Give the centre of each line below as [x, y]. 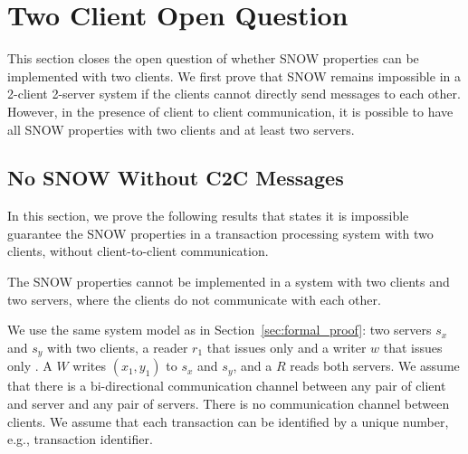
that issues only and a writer [287, 347]
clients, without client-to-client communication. [138, 251]
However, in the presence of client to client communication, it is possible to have [230, 111]
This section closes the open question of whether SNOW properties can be [213, 58]
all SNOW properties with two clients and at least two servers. [181, 129]
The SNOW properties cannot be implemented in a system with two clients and [229, 282]
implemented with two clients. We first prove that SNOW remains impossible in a [234, 76]
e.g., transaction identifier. [80, 439]
